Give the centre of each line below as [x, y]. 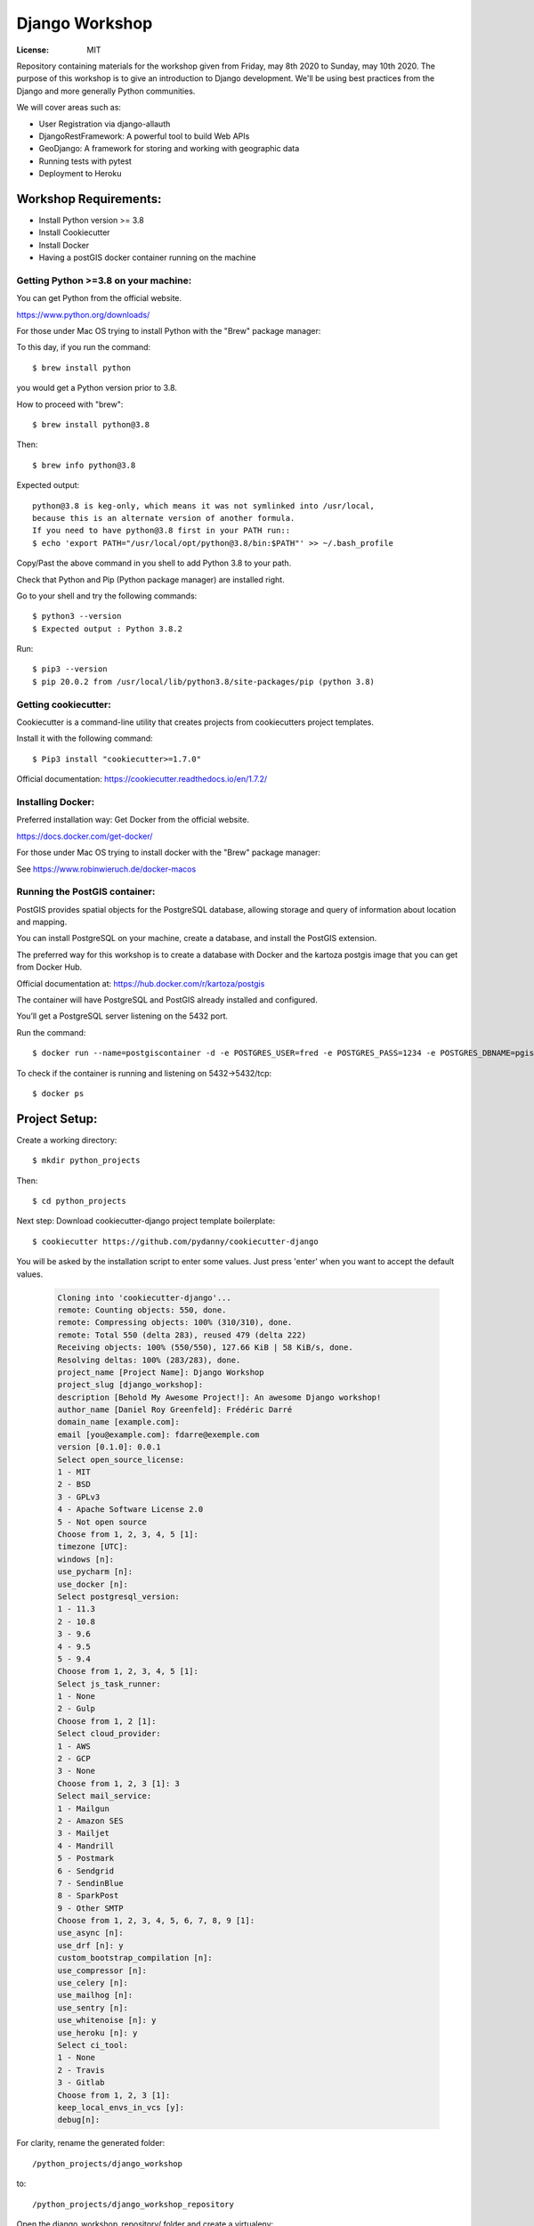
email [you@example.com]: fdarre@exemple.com [158, 1434]
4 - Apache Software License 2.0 [130, 1510]
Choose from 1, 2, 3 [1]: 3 [118, 1783]
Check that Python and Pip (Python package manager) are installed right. [150, 580]
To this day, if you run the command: [84, 347]
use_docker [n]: [93, 1584]
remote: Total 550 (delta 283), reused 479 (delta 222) [182, 1335]
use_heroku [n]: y [97, 2033]
